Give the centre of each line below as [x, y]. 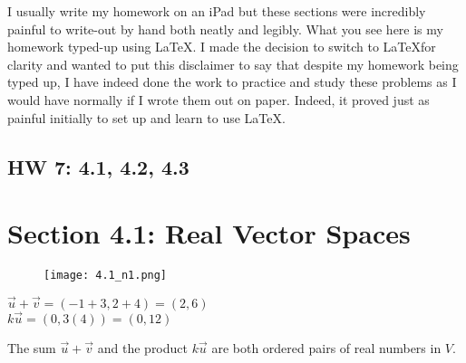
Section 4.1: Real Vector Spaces [209, 233]
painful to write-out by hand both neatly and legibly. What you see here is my [225, 29]
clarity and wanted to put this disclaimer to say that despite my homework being [233, 64]
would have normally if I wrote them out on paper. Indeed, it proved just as [218, 99]
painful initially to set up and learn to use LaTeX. [146, 117]
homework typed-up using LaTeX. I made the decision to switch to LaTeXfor [222, 47]
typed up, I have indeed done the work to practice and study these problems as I [232, 82]
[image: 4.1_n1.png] [106, 276]
